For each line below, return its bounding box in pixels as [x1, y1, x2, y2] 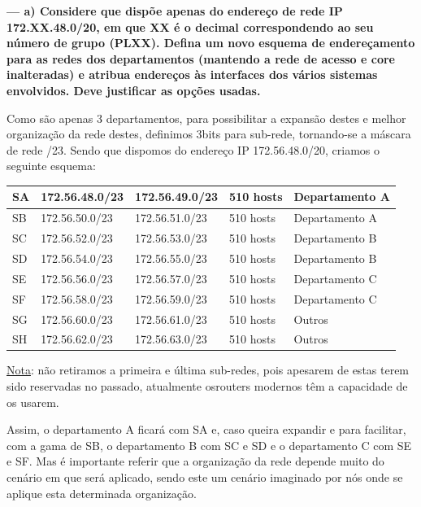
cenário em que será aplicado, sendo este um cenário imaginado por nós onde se [7, 469, 403, 485]
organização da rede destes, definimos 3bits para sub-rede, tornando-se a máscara [7, 125, 411, 142]
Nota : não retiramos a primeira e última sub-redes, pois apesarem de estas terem [7, 361, 410, 378]
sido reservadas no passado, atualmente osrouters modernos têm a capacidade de [7, 378, 408, 395]
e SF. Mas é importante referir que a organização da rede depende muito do [7, 452, 384, 470]
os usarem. [7, 393, 59, 410]
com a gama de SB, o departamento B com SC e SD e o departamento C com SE [7, 436, 412, 453]
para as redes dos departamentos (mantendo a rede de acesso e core [7, 50, 395, 67]
